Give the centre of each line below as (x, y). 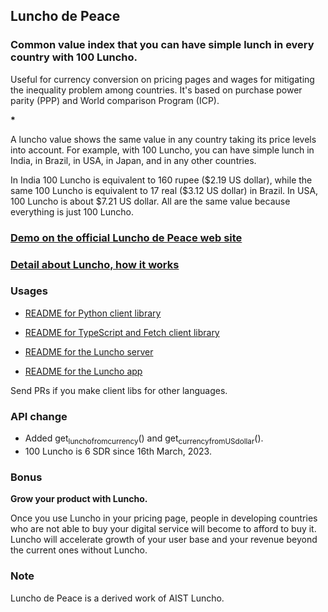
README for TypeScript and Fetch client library (122, 332)
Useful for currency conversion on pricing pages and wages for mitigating (162, 79)
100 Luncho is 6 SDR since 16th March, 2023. (118, 451)
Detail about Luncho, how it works (95, 264)
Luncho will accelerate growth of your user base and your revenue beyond (164, 540)
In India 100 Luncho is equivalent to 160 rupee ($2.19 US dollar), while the (161, 180)
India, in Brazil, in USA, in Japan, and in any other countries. (133, 160)
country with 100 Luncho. (74, 57)
